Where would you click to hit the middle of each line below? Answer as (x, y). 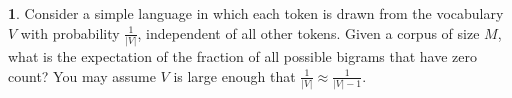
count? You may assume (82, 75)
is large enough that (234, 75)
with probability (70, 32)
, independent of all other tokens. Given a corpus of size (308, 32)
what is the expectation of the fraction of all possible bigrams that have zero (243, 55)
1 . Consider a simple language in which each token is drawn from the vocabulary (256, 13)
